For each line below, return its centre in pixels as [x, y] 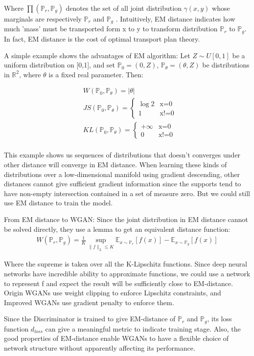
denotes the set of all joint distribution [124, 8]
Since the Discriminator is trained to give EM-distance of [90, 319]
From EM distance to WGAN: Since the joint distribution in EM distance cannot [126, 219]
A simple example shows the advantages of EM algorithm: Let [97, 55]
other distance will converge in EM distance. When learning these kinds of [115, 164]
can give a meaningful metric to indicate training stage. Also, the [143, 328]
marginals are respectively [43, 19]
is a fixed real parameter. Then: [96, 74]
